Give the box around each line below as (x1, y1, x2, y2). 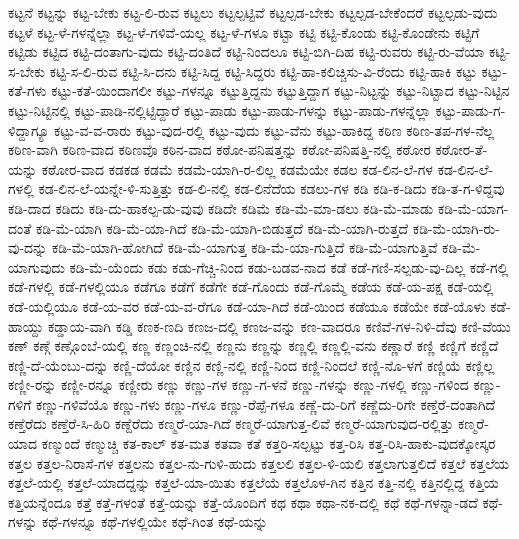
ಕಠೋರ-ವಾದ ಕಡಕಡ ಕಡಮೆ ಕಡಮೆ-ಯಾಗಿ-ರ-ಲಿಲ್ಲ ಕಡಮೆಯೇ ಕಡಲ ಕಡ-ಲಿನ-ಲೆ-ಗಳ (41, 158, 433, 179)
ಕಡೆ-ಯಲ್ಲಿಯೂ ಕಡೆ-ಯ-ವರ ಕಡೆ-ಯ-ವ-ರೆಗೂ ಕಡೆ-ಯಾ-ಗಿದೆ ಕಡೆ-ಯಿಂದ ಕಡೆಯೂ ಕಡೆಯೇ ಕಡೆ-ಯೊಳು (8, 295, 486, 316)
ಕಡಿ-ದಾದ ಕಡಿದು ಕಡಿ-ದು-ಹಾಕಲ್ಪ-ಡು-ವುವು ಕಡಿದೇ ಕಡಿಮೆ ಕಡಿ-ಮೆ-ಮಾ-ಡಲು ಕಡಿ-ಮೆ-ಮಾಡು (8, 197, 434, 218)
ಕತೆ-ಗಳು (8, 80, 47, 101)
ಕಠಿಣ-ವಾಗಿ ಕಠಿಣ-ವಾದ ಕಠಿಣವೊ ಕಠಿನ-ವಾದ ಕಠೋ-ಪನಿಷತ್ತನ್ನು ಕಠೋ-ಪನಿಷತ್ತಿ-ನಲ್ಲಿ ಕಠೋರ (8, 139, 431, 160)
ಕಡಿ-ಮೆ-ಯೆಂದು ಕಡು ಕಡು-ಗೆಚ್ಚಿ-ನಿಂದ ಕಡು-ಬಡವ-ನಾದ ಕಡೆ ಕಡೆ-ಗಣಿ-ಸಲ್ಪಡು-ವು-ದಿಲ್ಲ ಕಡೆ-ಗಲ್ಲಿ (69, 256, 509, 277)
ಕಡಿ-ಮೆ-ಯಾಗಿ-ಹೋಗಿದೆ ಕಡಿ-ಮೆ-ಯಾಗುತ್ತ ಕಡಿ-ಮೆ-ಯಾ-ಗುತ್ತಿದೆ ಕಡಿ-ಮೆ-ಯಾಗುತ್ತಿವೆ (51, 237, 438, 258)
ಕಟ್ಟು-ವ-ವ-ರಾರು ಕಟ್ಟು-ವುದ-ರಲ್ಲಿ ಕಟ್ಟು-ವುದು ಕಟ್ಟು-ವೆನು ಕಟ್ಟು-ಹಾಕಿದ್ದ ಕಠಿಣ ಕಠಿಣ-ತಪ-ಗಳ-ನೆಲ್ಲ (53, 119, 495, 140)
